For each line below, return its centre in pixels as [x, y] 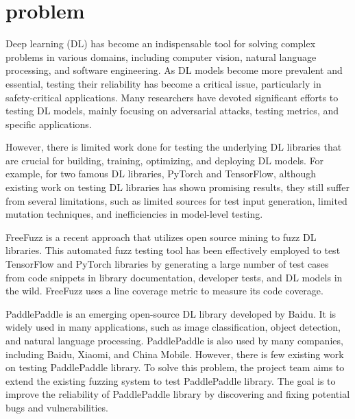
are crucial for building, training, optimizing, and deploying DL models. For [165, 160]
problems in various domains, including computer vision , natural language [161, 56]
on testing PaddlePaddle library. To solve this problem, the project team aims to [175, 367]
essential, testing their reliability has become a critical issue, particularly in [163, 83]
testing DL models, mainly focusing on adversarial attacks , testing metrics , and [172, 111]
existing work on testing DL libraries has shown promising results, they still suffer [177, 187]
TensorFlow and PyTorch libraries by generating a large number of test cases [167, 264]
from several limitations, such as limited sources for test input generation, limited [176, 200]
